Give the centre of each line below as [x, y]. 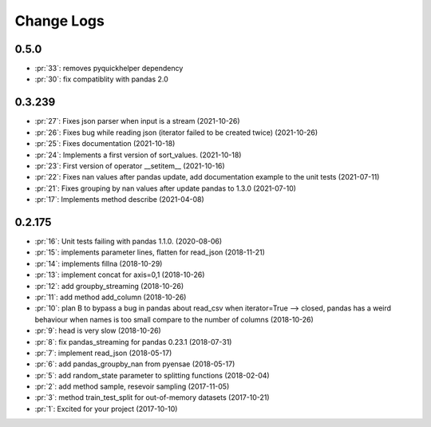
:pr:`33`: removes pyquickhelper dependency [109, 69]
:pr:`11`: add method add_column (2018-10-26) [111, 297]
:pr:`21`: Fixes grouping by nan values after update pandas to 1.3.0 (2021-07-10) [166, 188]
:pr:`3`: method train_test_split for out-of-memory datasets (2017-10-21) [152, 397]
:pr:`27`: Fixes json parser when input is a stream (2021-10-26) [137, 121]
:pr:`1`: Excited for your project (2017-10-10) [106, 409]
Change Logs [60, 21]
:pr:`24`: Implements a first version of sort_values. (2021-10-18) [138, 155]
